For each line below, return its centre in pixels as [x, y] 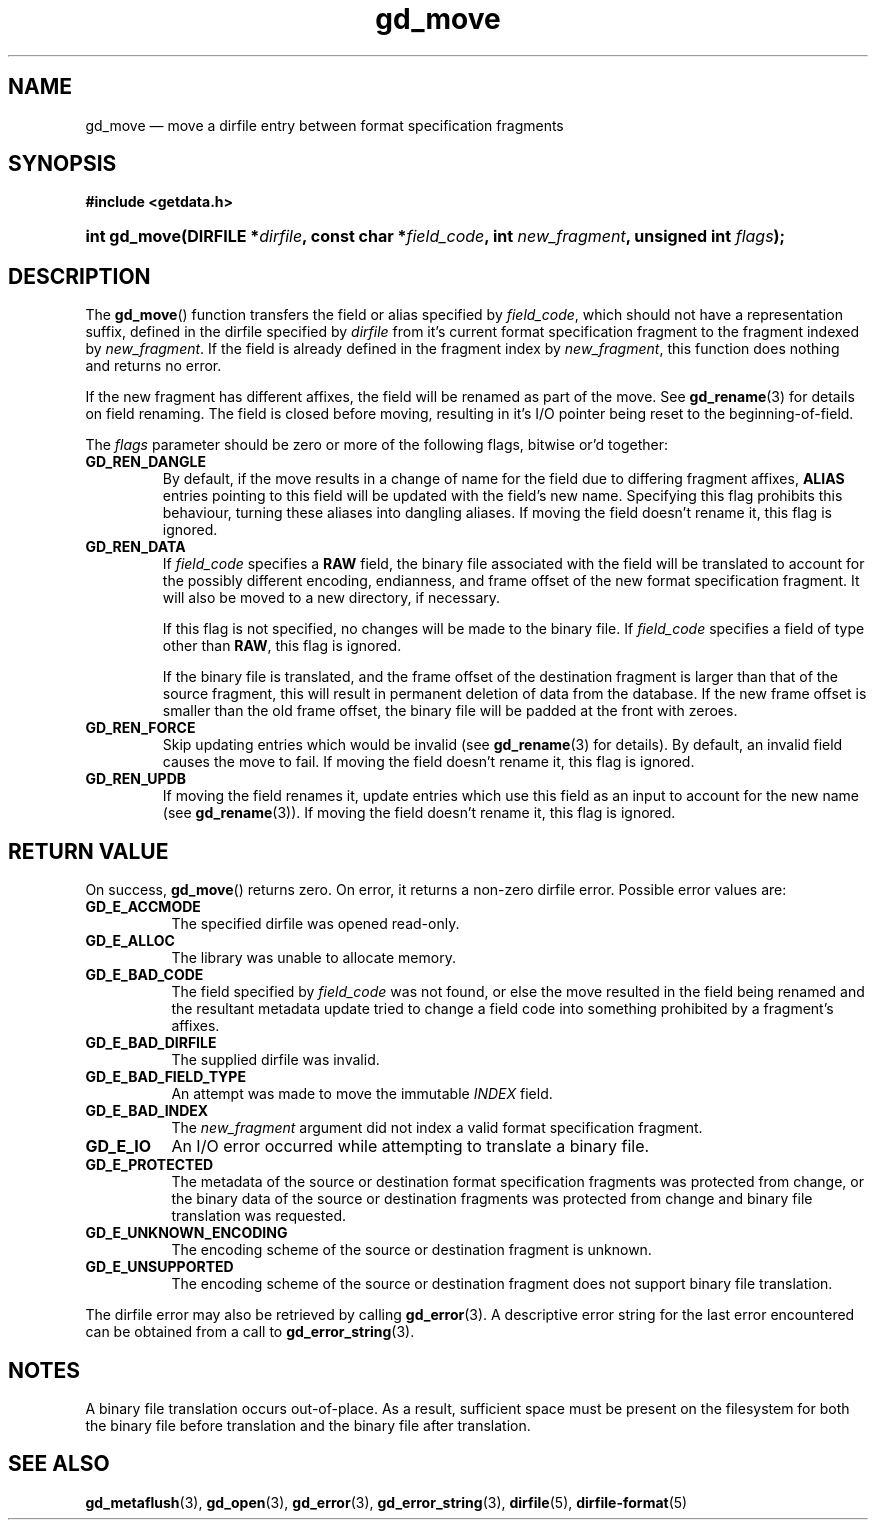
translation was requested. [259, 1216]
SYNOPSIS [62, 164]
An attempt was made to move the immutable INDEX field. [362, 1094]
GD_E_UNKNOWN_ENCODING [186, 1233]
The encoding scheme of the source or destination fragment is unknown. [411, 1250]
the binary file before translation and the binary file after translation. [308, 1425]
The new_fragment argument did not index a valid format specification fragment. [437, 1128]
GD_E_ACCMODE [143, 907]
